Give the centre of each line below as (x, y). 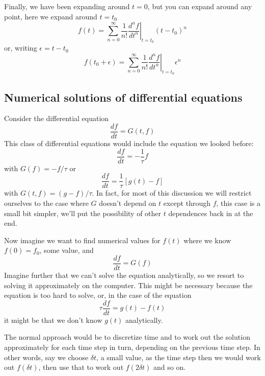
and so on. (170, 367)
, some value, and (67, 250)
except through (187, 203)
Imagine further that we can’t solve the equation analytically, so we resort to (124, 275)
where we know (207, 240)
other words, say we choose (46, 357)
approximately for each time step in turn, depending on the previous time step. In (132, 347)
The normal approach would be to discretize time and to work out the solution (127, 337)
